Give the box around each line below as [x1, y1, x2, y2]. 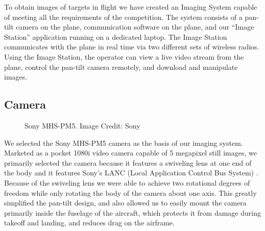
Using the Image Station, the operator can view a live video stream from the [4, 51, 244, 62]
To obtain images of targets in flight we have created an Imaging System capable [4, 2, 257, 12]
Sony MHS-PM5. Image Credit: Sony [25, 120, 140, 131]
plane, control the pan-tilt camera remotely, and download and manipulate [4, 61, 238, 72]
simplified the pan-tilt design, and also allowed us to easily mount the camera [4, 197, 247, 208]
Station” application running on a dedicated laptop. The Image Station [4, 31, 227, 42]
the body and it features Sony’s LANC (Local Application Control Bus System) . [4, 167, 258, 178]
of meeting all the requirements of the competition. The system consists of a [4, 11, 243, 22]
